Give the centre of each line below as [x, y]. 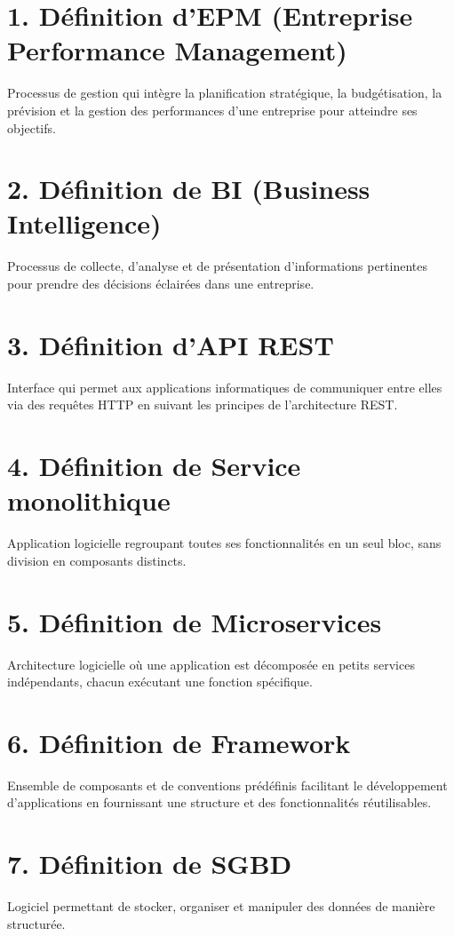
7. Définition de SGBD [150, 864]
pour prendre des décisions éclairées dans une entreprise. [161, 283]
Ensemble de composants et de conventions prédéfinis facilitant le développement [227, 785]
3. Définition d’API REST [171, 344]
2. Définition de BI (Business [189, 189]
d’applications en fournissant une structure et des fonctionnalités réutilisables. [219, 802]
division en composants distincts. [97, 560]
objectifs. [32, 127]
